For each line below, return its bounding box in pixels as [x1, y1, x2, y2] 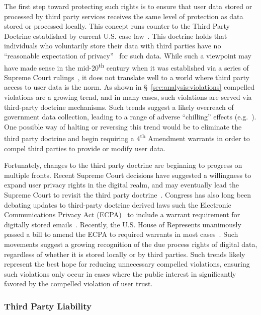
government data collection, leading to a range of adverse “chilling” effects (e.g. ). [4, 111, 256, 122]
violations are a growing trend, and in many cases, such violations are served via [4, 92, 252, 102]
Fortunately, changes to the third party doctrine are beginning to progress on [4, 160, 242, 170]
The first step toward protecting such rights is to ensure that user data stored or [4, 1, 252, 11]
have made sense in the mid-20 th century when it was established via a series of [4, 60, 249, 73]
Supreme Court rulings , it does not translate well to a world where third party [4, 72, 249, 82]
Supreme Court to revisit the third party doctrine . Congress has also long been [4, 190, 251, 200]
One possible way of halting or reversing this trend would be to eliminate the [4, 121, 242, 132]
